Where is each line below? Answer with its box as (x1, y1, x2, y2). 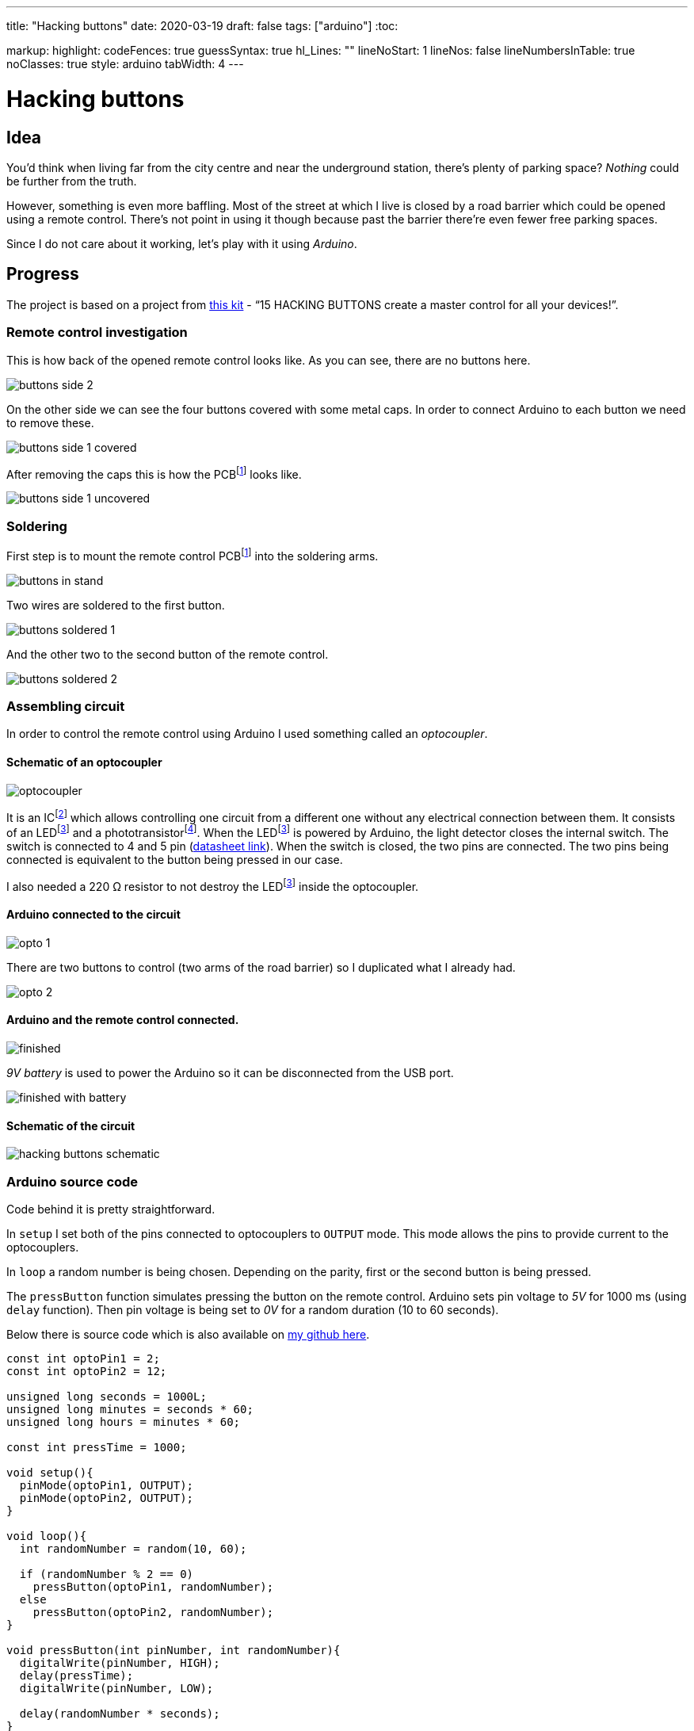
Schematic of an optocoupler (6, 755, 162, 769)
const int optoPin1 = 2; (6, 1351, 160, 1365)
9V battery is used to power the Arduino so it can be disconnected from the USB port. (6, 1065, 454, 1079)
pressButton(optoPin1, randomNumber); (32, 1580, 274, 1593)
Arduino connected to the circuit (6, 908, 181, 922)
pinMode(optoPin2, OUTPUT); (19, 1491, 194, 1504)
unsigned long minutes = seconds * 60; (6, 1402, 254, 1416)
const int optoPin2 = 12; (6, 1364, 167, 1378)
